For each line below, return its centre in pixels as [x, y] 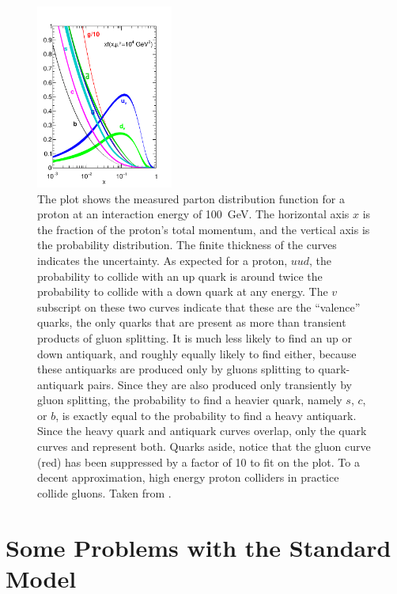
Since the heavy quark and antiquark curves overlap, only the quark [202, 431]
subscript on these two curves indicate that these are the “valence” [199, 306]
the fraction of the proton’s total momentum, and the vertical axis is [204, 229]
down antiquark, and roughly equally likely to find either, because [197, 353]
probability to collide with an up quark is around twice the [180, 276]
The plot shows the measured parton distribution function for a [191, 198]
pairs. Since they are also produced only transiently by [219, 384]
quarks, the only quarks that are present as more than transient [192, 322]
